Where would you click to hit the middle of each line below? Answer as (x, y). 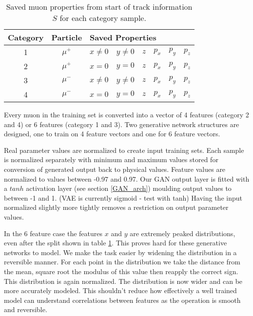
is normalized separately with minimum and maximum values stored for (111, 159)
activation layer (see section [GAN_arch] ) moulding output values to (129, 188)
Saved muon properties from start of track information (99, 7)
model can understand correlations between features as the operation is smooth (122, 300)
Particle (67, 37)
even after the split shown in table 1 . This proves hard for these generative (116, 243)
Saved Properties (123, 37)
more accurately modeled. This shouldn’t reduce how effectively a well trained (120, 290)
